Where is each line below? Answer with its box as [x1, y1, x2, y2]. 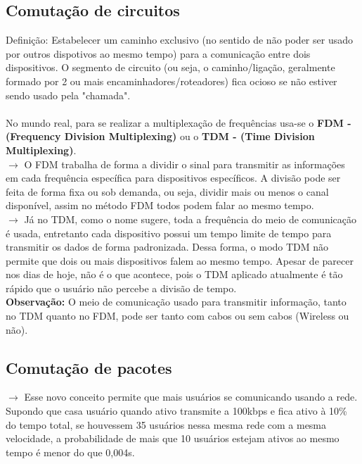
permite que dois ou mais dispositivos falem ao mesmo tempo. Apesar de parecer [6, 253, 354, 268]
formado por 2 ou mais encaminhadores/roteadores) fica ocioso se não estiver [6, 73, 337, 88]
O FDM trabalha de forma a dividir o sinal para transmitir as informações [24, 156, 345, 171]
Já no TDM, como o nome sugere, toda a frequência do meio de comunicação [24, 211, 356, 226]
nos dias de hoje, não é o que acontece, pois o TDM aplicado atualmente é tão [6, 267, 343, 282]
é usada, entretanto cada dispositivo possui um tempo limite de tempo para [6, 225, 332, 240]
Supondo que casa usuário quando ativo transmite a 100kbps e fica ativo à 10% [6, 403, 347, 418]
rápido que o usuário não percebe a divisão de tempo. [6, 280, 237, 295]
